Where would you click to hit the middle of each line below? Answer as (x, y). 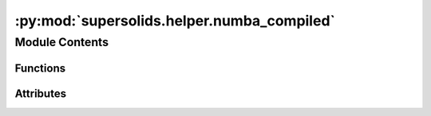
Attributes (41, 93)
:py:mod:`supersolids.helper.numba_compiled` (175, 21)
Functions (40, 68)
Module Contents (62, 42)
